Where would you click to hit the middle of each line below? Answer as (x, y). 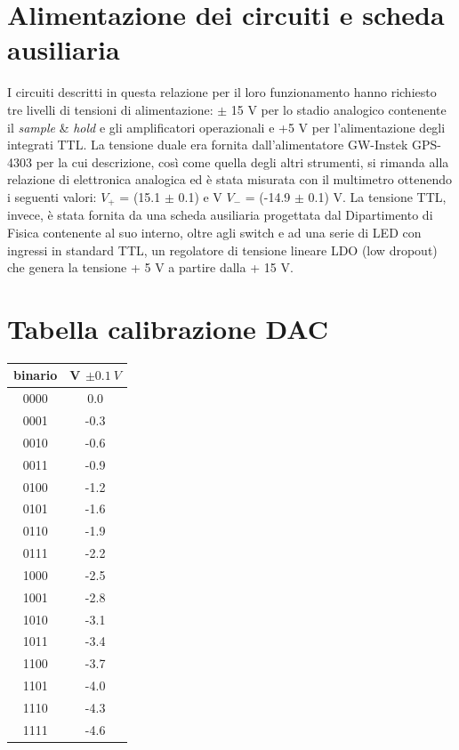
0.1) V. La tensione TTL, (377, 196)
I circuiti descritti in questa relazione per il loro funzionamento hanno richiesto (222, 92)
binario (36, 375)
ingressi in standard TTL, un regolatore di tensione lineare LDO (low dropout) (222, 250)
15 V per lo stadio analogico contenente (338, 109)
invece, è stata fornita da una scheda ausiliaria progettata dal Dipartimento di (220, 215)
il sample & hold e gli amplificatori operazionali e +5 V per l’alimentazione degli (226, 127)
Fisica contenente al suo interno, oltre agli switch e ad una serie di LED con (214, 232)
